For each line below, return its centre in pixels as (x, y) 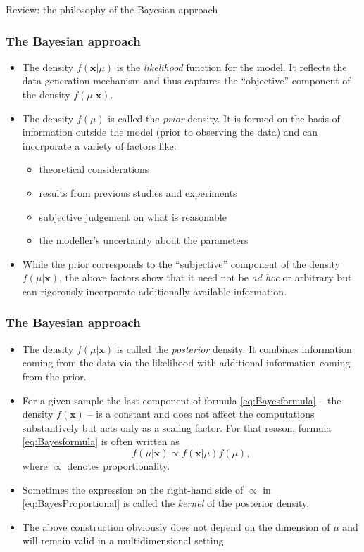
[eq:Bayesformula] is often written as (101, 441)
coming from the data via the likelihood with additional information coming (186, 362)
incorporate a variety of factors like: (99, 145)
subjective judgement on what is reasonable (133, 216)
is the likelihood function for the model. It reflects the (232, 66)
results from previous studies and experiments (138, 192)
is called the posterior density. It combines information (234, 348)
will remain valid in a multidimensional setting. (124, 540)
